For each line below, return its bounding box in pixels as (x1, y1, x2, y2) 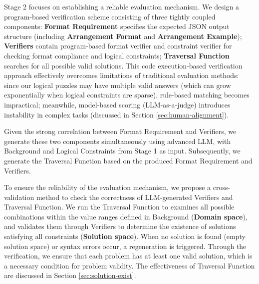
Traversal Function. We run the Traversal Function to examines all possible (4, 201, 235, 212)
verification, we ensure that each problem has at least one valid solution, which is (4, 250, 253, 261)
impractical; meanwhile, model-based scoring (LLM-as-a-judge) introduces (4, 99, 231, 109)
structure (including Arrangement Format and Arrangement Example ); (4, 30, 242, 41)
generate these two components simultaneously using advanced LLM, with (4, 135, 231, 146)
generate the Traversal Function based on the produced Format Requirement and (4, 155, 253, 165)
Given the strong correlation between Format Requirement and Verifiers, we (4, 126, 237, 136)
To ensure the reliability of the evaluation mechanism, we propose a (4, 182, 211, 192)
